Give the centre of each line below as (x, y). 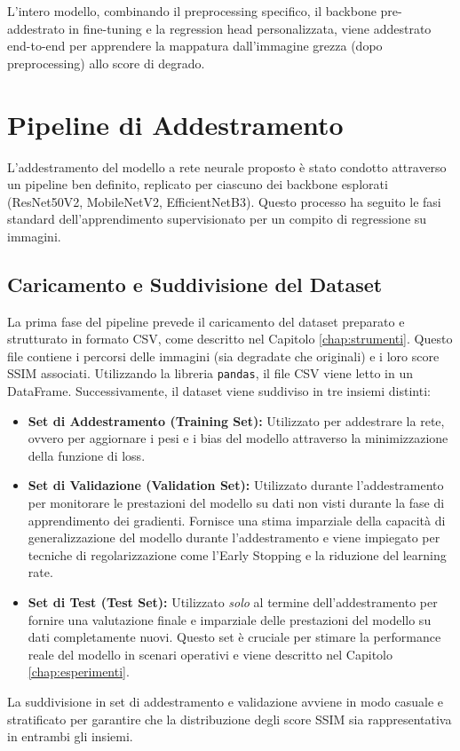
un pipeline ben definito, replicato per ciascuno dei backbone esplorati (198, 184)
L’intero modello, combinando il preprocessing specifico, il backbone (192, 11)
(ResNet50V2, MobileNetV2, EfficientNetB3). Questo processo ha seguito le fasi (224, 201)
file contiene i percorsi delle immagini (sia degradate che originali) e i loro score (223, 356)
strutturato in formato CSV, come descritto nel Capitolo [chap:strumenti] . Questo (230, 339)
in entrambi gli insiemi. (70, 736)
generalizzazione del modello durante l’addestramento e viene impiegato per (234, 538)
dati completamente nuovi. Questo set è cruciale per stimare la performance (234, 637)
